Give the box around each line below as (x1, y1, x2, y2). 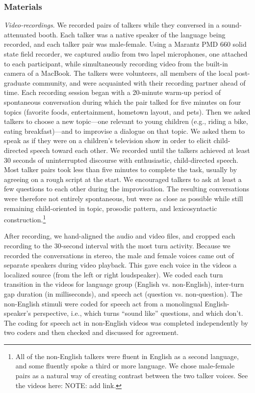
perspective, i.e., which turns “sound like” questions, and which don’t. (33, 308, 243, 318)
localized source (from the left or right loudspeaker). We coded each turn (4, 269, 223, 279)
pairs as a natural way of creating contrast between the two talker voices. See (15, 370, 248, 381)
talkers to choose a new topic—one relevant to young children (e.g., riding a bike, (4, 116, 248, 126)
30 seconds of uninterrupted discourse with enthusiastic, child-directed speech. (4, 154, 238, 165)
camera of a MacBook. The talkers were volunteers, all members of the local (4, 68, 233, 78)
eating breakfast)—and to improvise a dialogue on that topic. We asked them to (4, 125, 245, 136)
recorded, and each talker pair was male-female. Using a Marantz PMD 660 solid (4, 39, 247, 49)
